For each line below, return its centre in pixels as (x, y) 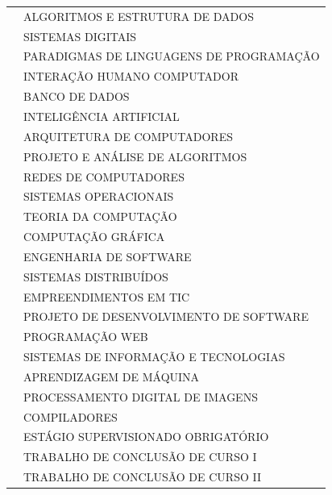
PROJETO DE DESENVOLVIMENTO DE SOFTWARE (166, 316)
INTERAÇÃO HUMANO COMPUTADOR (131, 76)
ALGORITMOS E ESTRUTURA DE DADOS (139, 16)
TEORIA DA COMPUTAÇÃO (100, 216)
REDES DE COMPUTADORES (104, 176)
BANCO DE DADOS (77, 96)
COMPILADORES (71, 416)
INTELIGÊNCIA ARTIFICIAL (102, 116)
